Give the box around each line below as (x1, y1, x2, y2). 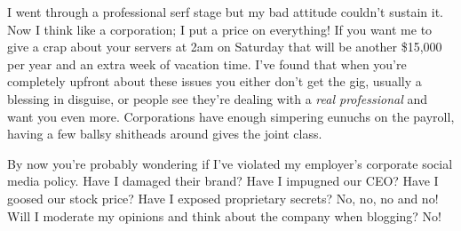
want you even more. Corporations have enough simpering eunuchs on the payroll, (7, 107, 455, 125)
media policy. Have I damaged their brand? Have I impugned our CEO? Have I (7, 171, 439, 190)
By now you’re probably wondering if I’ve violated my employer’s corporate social (7, 154, 453, 172)
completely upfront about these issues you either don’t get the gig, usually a (7, 72, 422, 91)
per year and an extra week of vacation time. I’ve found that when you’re (7, 54, 407, 73)
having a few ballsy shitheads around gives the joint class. (7, 124, 322, 143)
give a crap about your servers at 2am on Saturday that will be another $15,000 (7, 37, 442, 56)
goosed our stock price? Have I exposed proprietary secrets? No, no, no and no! (7, 188, 439, 207)
